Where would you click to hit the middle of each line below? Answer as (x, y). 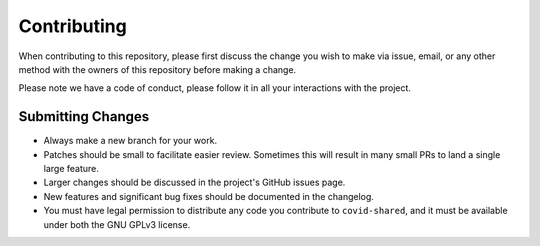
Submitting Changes (84, 116)
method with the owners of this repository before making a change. (157, 69)
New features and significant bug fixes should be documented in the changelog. (209, 196)
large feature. (71, 169)
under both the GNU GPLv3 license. (117, 224)
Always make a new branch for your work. (130, 141)
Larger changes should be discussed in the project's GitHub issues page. (194, 182)
